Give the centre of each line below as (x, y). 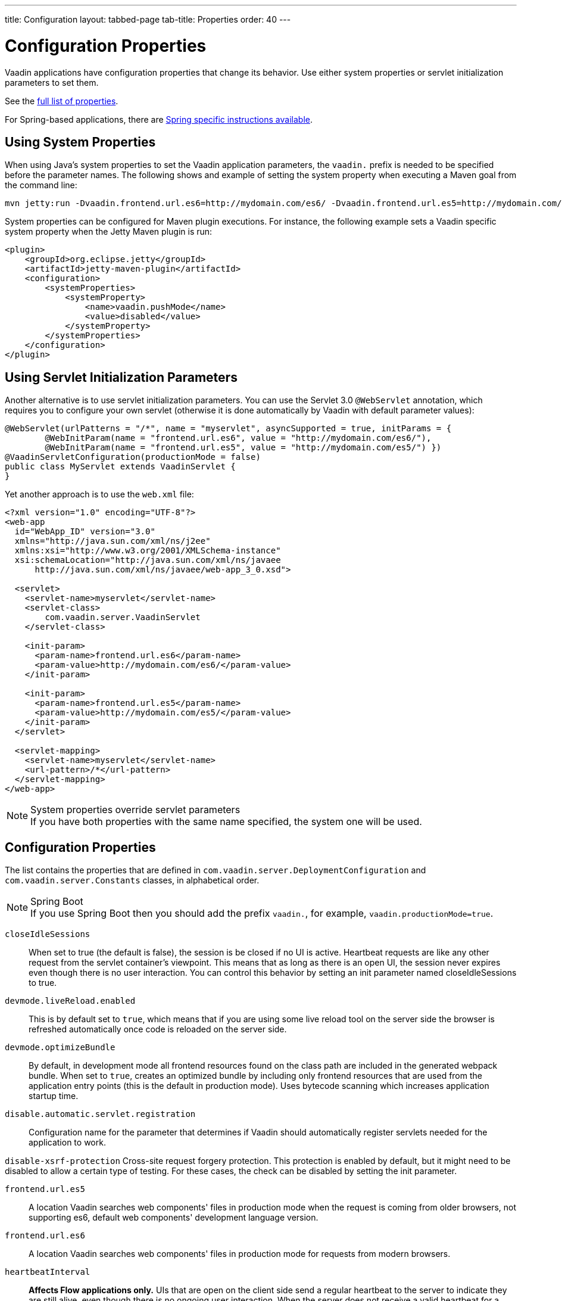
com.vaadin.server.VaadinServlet (123, 617)
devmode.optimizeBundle (60, 1048)
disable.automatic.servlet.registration (100, 1114)
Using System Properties (80, 142)
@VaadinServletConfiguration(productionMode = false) (133, 457)
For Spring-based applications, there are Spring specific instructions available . (159, 119)
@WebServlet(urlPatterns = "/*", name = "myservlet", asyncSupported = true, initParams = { (228, 429)
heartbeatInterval (48, 1272)
